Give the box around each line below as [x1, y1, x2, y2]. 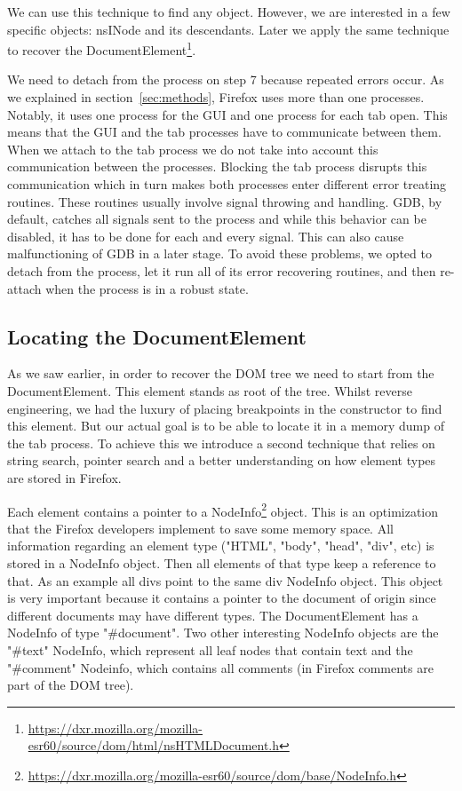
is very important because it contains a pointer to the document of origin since [7, 589, 436, 607]
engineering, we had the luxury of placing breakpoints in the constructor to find [7, 399, 442, 417]
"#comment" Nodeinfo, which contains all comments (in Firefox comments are [7, 658, 434, 676]
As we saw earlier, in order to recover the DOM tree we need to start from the [7, 364, 434, 383]
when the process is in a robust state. [45, 279, 249, 297]
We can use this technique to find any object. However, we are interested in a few [7, 3, 450, 20]
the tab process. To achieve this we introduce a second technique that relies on [7, 433, 435, 452]
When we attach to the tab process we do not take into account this [7, 139, 378, 158]
